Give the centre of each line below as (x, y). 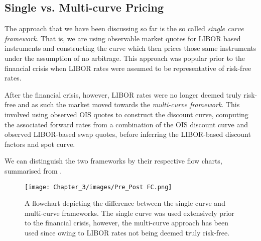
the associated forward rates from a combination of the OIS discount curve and (126, 124)
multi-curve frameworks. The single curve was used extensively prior (129, 213)
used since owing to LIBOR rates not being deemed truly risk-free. (127, 232)
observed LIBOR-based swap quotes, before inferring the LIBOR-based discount (128, 134)
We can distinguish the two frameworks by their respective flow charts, (113, 161)
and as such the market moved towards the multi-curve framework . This (129, 104)
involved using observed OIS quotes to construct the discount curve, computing (126, 114)
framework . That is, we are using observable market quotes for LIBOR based (123, 38)
